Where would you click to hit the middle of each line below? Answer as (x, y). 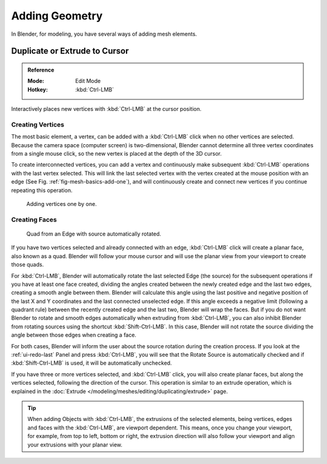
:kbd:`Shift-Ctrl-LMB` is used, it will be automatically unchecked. (91, 363)
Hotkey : (38, 89)
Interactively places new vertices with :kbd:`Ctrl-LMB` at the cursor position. (107, 109)
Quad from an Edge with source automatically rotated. (94, 234)
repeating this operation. (42, 190)
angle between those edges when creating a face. (74, 335)
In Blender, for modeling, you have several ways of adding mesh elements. (104, 34)
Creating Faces (34, 219)
